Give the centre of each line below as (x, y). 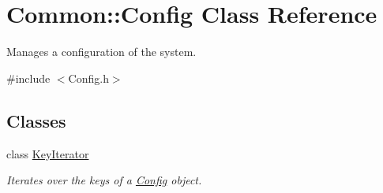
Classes (36, 120)
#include (28, 78)
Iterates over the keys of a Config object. (104, 180)
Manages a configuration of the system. (101, 52)
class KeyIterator (48, 153)
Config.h (88, 78)
